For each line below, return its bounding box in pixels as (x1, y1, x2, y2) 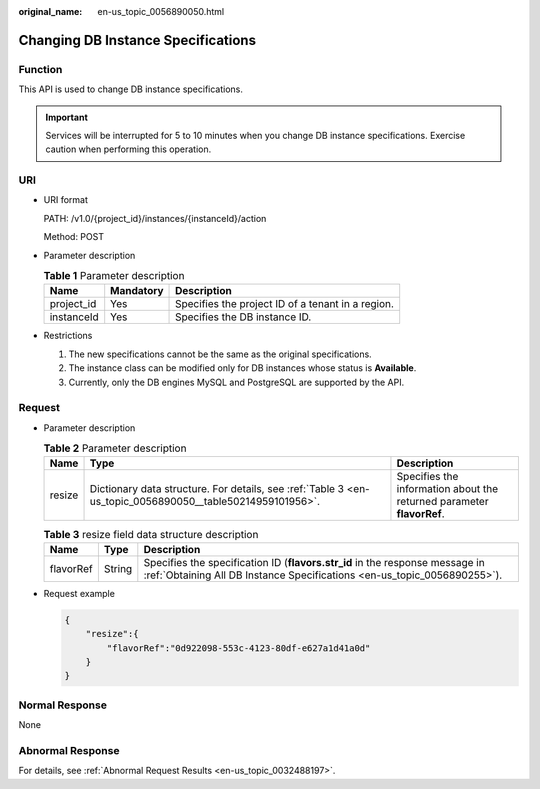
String (103, 561, 133, 575)
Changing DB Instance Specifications (18, 31, 257, 49)
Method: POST (43, 231, 105, 243)
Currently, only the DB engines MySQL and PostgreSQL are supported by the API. (68, 376, 405, 388)
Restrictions (43, 330, 93, 342)
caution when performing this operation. (45, 143, 212, 155)
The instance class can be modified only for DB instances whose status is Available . (68, 362, 417, 374)
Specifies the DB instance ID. (175, 310, 312, 324)
